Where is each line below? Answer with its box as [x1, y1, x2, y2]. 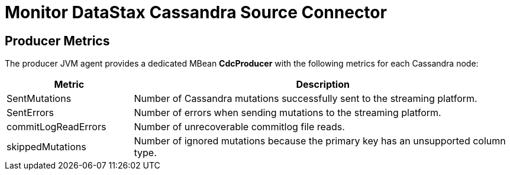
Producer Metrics [5, 33, 110, 48]
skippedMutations [7, 141, 86, 153]
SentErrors [7, 107, 54, 119]
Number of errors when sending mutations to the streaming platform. [134, 107, 441, 119]
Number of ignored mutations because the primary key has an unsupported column [134, 135, 506, 147]
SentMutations [7, 93, 72, 105]
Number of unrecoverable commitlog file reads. [134, 121, 345, 133]
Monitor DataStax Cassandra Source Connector [5, 2, 387, 22]
